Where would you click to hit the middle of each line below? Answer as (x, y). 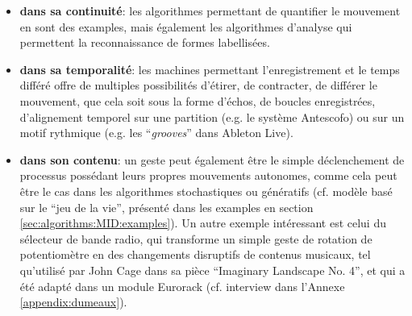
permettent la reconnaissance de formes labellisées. (145, 42)
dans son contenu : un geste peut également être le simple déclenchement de (212, 159)
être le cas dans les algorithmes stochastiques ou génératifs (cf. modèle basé (206, 191)
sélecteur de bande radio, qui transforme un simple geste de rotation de (196, 238)
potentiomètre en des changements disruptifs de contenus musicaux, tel (195, 254)
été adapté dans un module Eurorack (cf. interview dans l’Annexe (182, 286)
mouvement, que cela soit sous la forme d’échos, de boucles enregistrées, (198, 100)
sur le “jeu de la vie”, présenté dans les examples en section (166, 207)
